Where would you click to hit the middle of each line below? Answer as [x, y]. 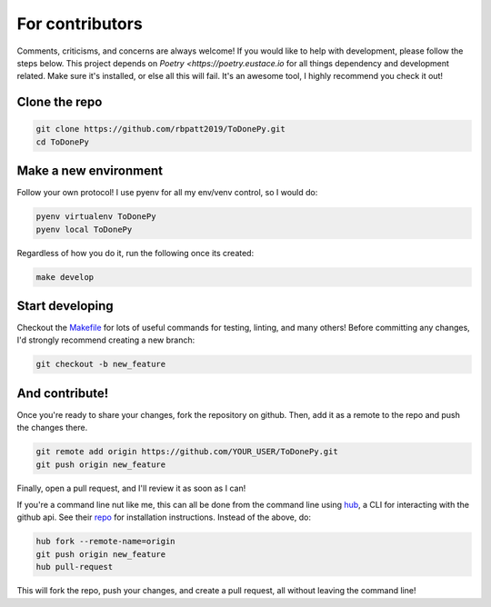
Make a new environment [90, 171]
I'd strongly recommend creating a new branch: [106, 340]
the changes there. [52, 428]
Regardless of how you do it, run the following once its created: [135, 253]
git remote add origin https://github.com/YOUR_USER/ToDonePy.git [187, 452]
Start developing [65, 306]
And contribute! [63, 393]
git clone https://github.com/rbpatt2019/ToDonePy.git [160, 129]
